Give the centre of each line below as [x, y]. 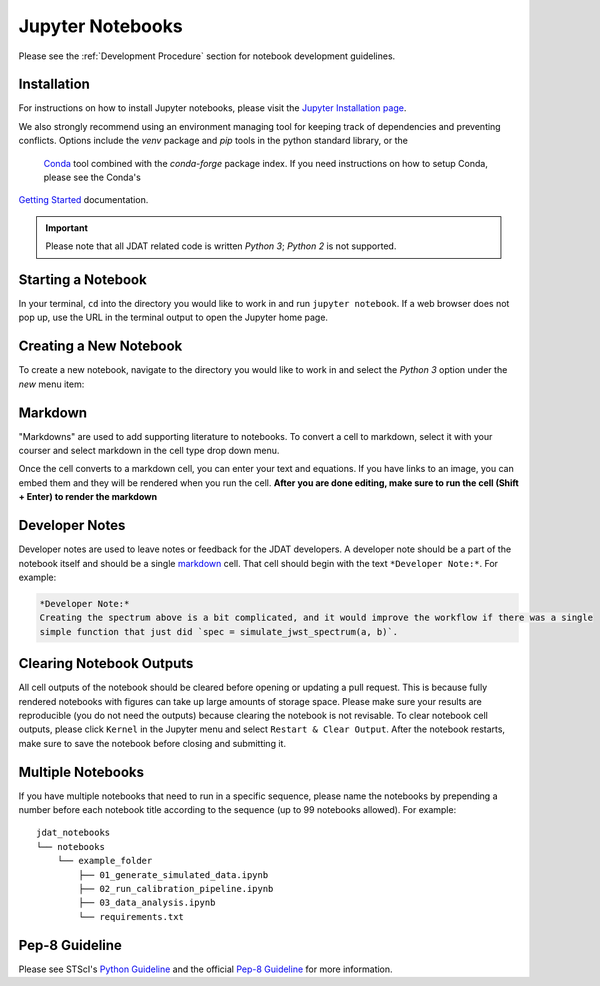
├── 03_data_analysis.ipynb [147, 903]
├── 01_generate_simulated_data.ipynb [173, 874]
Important [67, 227]
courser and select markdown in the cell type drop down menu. [149, 451]
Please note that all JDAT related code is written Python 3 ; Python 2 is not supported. [221, 246]
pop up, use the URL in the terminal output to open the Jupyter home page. [173, 317]
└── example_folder [104, 861]
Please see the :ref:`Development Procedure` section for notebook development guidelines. [207, 56]
